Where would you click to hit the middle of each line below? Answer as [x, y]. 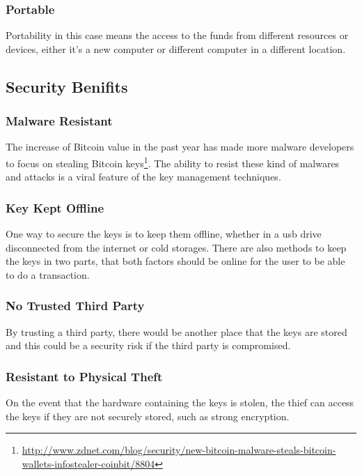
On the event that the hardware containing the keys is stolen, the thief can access [180, 402]
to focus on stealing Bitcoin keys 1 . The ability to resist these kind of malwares [173, 162]
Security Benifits [67, 86]
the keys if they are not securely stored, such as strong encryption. [148, 416]
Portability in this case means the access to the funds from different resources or [177, 35]
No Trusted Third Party [75, 306]
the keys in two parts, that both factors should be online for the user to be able [175, 261]
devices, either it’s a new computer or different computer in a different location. [176, 48]
